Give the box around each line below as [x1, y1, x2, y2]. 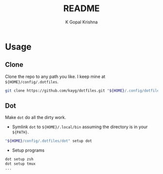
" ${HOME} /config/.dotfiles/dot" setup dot [5, 138, 92, 144]
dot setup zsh [5, 157, 34, 162]
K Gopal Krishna [65, 19, 98, 25]
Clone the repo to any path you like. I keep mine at [5, 74, 106, 79]
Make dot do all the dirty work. [5, 115, 66, 120]
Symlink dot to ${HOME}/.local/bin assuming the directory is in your [12, 124, 148, 130]
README [63, 3, 100, 14]
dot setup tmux [5, 161, 36, 166]
